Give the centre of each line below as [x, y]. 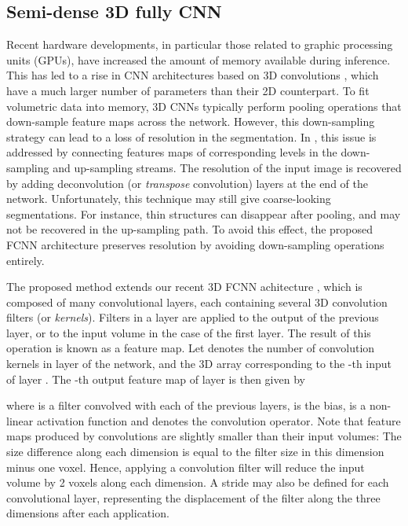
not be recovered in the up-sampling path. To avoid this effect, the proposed [190, 229]
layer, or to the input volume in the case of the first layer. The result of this [189, 332]
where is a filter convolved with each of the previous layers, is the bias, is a [186, 405]
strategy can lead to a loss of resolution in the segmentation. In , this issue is [191, 136]
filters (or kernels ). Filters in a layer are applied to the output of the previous [193, 317]
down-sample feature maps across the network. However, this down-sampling [191, 121]
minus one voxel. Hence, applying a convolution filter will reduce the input [186, 467]
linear [20, 420]
